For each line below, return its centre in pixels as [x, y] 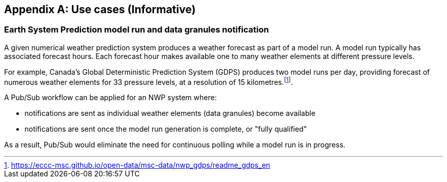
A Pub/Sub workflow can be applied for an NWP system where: [110, 98]
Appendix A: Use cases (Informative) [100, 9]
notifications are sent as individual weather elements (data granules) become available [170, 113]
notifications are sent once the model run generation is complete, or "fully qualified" [166, 129]
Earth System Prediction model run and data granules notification [136, 30]
